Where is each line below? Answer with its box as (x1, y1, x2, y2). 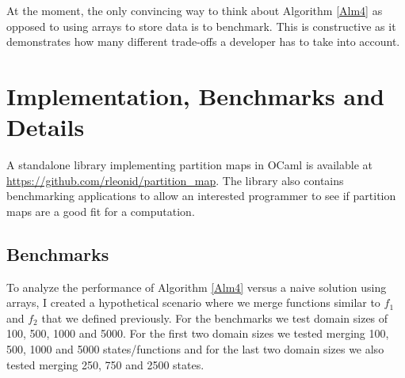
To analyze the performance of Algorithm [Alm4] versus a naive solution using (6, 278, 387, 295)
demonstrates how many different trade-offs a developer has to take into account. (6, 33, 400, 50)
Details (6, 111, 85, 143)
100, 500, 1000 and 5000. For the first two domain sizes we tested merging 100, (6, 325, 389, 342)
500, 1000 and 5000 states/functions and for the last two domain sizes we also (6, 341, 384, 357)
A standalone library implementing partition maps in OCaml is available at (6, 157, 373, 173)
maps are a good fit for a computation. (6, 202, 195, 219)
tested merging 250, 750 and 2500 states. (6, 356, 204, 372)
